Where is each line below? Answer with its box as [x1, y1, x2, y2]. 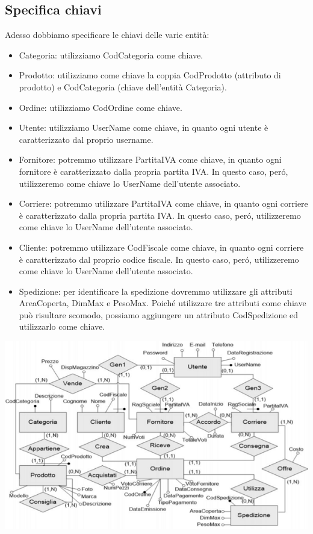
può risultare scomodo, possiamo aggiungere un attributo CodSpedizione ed [19, 308, 299, 321]
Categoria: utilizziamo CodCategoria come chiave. [19, 48, 203, 61]
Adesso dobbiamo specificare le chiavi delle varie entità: [5, 28, 209, 41]
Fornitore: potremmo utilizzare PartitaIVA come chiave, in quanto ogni [19, 153, 282, 166]
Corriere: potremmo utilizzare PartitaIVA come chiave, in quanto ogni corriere [19, 197, 308, 210]
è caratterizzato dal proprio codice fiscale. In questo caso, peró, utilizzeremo [19, 253, 299, 265]
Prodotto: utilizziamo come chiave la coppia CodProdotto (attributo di [19, 69, 281, 81]
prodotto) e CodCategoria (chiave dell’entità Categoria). [19, 80, 227, 93]
